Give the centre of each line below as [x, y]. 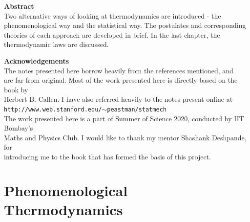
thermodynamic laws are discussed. [56, 44]
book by [16, 89]
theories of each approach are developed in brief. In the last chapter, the [112, 34]
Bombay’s [19, 128]
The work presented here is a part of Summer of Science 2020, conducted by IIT [124, 118]
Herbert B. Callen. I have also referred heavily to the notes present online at [118, 99]
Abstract [19, 6]
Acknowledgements [37, 60]
